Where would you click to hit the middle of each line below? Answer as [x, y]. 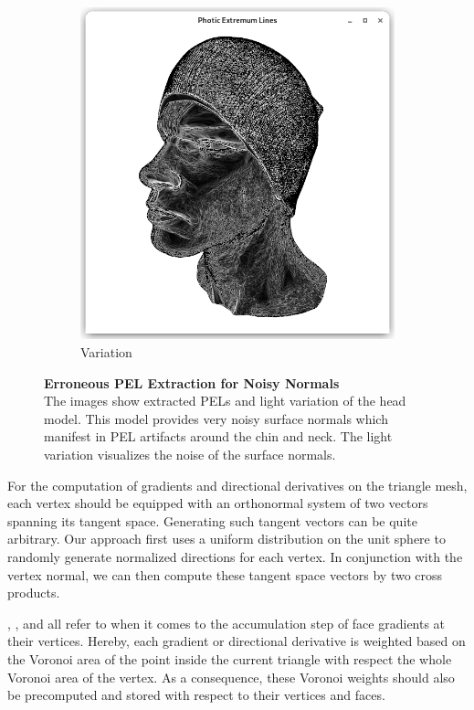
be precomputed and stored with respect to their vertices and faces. [196, 695]
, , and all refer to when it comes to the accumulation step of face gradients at [226, 623]
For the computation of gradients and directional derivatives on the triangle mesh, [237, 485]
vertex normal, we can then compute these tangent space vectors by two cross [225, 574]
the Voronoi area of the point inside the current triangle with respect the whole [230, 658]
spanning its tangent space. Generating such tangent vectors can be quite [212, 520]
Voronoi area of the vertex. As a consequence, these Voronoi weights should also [231, 677]
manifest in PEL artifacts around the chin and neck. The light [218, 436]
